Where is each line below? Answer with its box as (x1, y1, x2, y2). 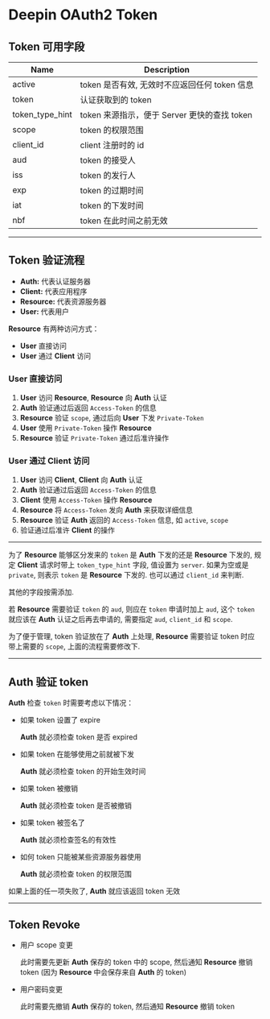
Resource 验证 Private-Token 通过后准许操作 (19, 433, 170, 443)
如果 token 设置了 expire (19, 715, 100, 725)
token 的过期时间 (80, 185, 144, 196)
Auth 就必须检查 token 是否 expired (19, 732, 138, 742)
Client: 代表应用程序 (19, 286, 88, 296)
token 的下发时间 (80, 200, 144, 211)
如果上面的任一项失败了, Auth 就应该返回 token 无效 (8, 886, 181, 896)
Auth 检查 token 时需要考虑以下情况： (8, 698, 134, 708)
